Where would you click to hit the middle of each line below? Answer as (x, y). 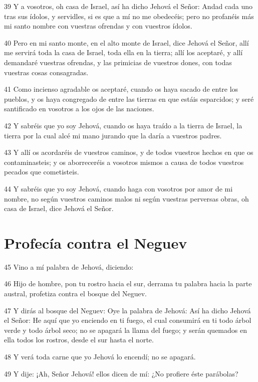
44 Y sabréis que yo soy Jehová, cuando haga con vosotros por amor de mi (118, 188)
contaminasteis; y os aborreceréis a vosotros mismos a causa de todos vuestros (124, 162)
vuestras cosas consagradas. (46, 72)
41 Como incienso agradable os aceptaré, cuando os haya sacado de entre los (121, 89)
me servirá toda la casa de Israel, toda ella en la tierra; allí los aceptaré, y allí (123, 52)
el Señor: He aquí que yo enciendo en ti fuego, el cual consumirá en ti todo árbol (128, 320)
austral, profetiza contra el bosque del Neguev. (75, 293)
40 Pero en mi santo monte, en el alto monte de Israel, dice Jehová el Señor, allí (126, 42)
